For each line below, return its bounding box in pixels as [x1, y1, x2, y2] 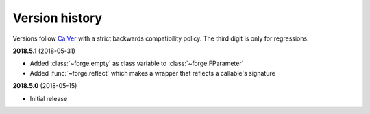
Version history [12, 10, 103, 25]
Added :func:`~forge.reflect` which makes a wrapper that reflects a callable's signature [29, 69, 275, 77]
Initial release [29, 94, 68, 102]
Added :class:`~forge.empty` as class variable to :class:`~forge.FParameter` [29, 59, 244, 68]
